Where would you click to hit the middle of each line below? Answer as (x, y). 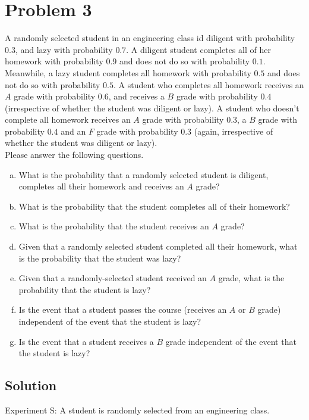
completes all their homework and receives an (101, 186)
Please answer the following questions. (74, 155)
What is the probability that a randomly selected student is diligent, (144, 174)
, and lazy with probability (64, 49)
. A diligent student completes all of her (198, 49)
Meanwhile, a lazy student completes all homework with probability (128, 72)
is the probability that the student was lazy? (100, 258)
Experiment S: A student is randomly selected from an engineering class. (137, 410)
